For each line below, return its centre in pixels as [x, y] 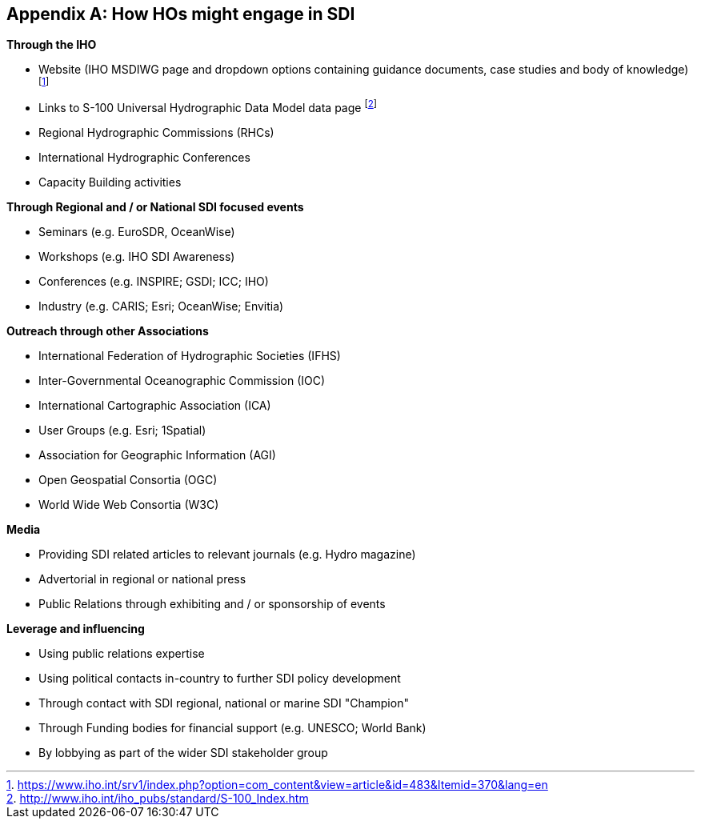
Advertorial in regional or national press [142, 579]
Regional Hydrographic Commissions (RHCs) [156, 133]
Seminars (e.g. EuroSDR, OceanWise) [137, 232]
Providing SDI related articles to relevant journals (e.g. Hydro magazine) [227, 555]
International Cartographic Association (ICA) [155, 406]
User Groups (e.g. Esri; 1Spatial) [122, 431]
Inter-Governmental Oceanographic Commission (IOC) [182, 381]
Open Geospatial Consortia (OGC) [128, 480]
